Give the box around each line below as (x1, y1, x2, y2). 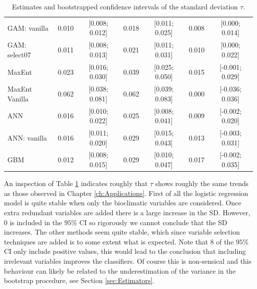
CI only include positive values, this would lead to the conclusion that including (4, 246, 246, 256)
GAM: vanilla (7, 22, 48, 33)
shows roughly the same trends (155, 178, 249, 189)
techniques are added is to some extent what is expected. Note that (4, 236, 208, 246)
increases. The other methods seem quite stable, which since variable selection (4, 227, 240, 237)
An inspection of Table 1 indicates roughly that (4, 178, 148, 189)
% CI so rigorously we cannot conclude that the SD (71, 217, 227, 227)
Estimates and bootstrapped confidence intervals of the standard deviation (12, 1, 238, 11)
